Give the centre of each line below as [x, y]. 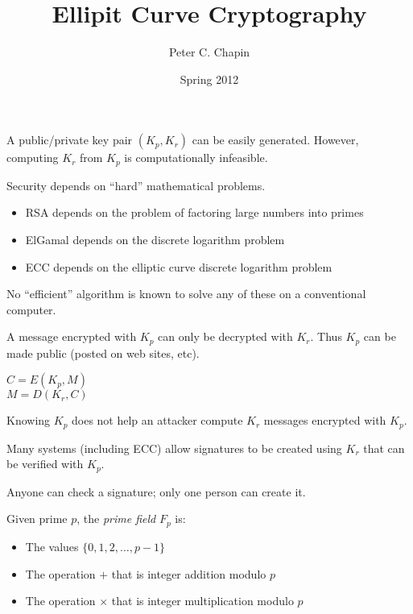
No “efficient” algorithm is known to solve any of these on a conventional [186, 294]
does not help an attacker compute [157, 420]
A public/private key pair [70, 140]
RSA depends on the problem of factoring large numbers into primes [194, 212]
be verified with [45, 464]
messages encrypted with [325, 420]
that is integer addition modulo [189, 573]
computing [33, 158]
